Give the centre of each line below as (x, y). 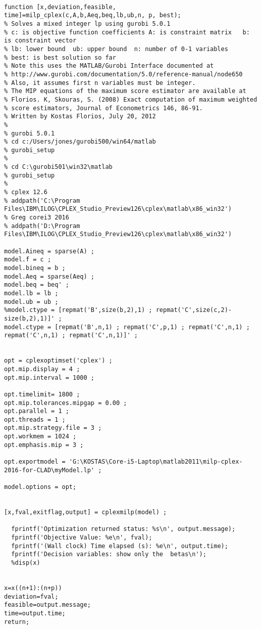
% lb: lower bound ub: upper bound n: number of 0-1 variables (116, 49)
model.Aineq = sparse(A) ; (49, 251)
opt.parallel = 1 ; (37, 411)
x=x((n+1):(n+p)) (33, 588)
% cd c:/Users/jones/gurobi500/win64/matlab (80, 142)
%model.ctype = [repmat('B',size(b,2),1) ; (78, 310)
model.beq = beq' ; (37, 285)
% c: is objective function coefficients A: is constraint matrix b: (127, 32)
